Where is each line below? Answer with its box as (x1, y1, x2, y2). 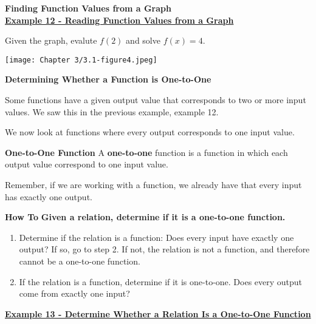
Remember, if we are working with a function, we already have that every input (5, 178, 302, 191)
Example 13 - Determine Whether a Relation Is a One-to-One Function (5, 307, 311, 320)
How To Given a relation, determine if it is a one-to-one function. (5, 211, 286, 223)
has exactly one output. (5, 190, 92, 203)
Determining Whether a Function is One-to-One (5, 73, 211, 86)
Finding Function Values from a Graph (5, 2, 171, 14)
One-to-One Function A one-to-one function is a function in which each (5, 146, 288, 158)
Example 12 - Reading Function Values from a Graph (5, 13, 234, 26)
